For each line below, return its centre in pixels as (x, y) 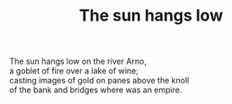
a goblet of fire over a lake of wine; (74, 71)
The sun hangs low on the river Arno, (78, 61)
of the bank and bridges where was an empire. (96, 90)
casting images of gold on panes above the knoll (99, 81)
